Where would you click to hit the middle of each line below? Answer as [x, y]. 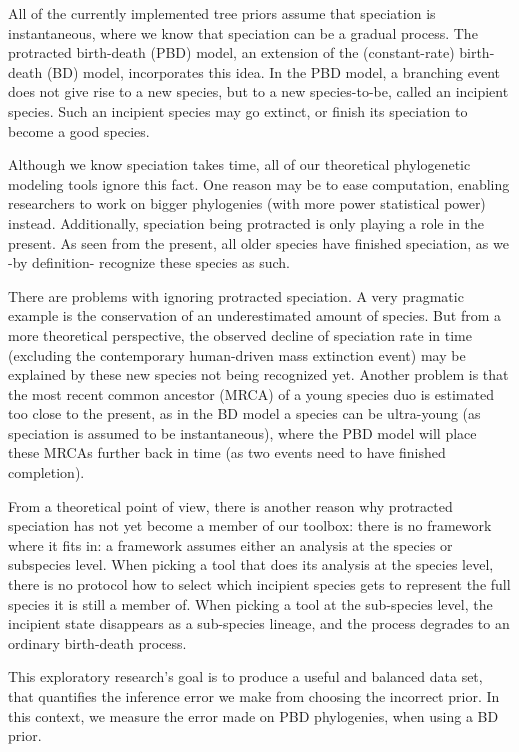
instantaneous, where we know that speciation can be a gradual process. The [243, 32]
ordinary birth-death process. [97, 642]
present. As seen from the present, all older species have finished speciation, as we [258, 242]
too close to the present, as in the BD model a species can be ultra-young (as [244, 413]
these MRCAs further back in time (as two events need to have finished [227, 452]
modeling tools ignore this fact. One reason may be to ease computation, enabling [259, 183]
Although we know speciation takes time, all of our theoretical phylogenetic [239, 164]
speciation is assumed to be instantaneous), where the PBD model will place [242, 432]
